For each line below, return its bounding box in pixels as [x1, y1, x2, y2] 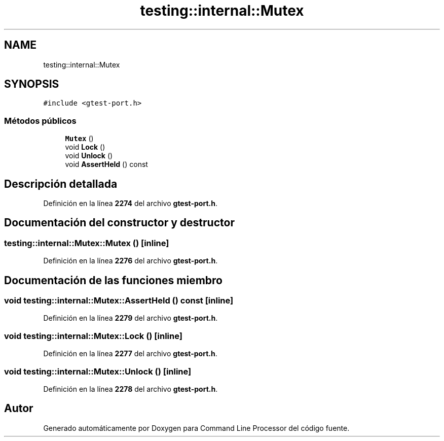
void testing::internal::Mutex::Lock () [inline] [4, 330, 182, 341]
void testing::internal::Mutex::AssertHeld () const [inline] [4, 295, 234, 306]
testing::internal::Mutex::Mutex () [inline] [4, 238, 169, 248]
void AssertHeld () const [65, 160, 148, 169]
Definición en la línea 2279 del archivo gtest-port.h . [43, 314, 218, 323]
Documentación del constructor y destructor [4, 216, 235, 229]
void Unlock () [65, 151, 113, 160]
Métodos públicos [4, 115, 77, 126]
